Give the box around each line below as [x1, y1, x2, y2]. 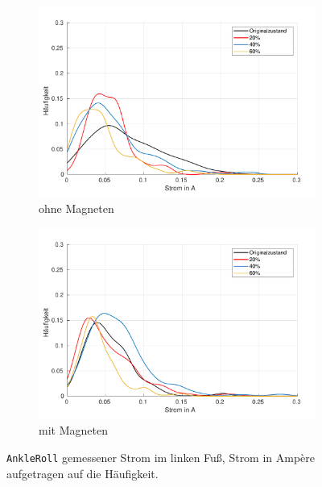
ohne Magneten [39, 200, 114, 217]
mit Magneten [39, 422, 108, 439]
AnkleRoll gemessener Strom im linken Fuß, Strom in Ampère [6, 449, 316, 466]
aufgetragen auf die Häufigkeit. [6, 464, 159, 481]
